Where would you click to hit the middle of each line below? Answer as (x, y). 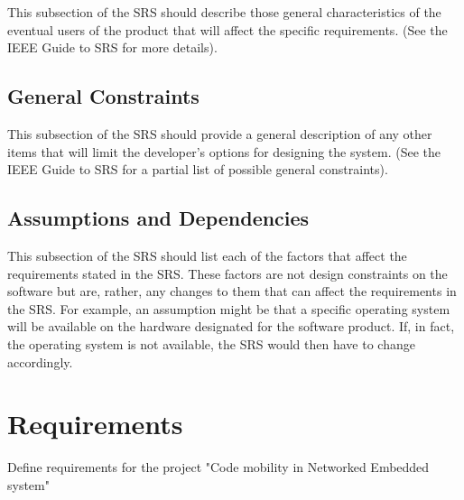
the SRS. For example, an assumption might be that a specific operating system (229, 308)
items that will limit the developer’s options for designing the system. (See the (224, 151)
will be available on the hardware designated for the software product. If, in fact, (231, 326)
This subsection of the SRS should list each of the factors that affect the (207, 255)
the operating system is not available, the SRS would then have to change (211, 343)
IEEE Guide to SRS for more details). (112, 47)
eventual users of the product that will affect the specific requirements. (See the (227, 29)
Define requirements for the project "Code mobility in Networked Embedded (218, 467)
